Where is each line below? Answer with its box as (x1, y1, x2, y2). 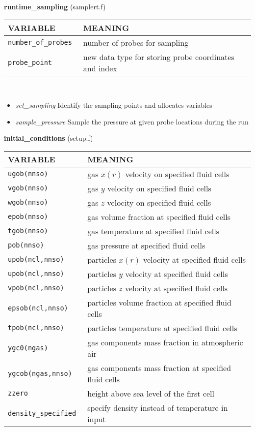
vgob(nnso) (8, 184, 48, 192)
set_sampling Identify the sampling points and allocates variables (15, 100, 212, 110)
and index (83, 62, 117, 74)
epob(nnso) (8, 213, 48, 221)
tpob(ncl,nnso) (8, 324, 64, 332)
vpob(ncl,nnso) (8, 284, 64, 292)
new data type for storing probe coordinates (83, 51, 234, 62)
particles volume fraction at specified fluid (87, 296, 231, 308)
